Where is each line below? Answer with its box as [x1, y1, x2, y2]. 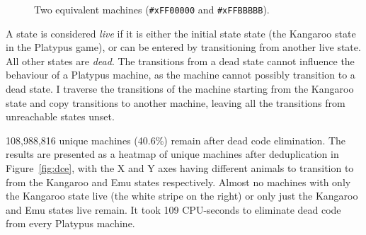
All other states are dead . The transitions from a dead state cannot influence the [6, 53, 355, 68]
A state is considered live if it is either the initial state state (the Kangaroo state [6, 25, 356, 40]
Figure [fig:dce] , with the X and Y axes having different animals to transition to [6, 161, 354, 175]
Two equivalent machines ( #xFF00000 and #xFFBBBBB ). [34, 2, 270, 16]
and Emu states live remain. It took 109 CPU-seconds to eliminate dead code [6, 202, 341, 217]
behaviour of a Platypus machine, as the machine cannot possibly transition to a [6, 67, 355, 82]
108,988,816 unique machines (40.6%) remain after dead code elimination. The [6, 132, 346, 147]
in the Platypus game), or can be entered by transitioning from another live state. [6, 40, 361, 55]
